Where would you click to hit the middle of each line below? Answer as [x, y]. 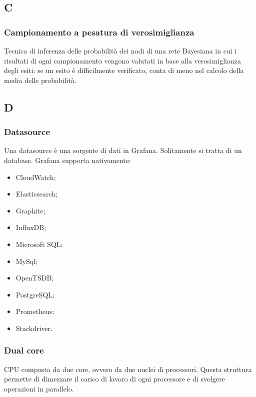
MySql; [26, 261]
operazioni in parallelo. [39, 388]
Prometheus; [35, 311]
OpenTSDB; [35, 278]
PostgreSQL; [35, 294]
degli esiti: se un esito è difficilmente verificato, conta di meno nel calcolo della [124, 70]
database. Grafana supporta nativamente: [67, 160]
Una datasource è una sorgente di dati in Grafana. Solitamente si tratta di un [123, 150]
